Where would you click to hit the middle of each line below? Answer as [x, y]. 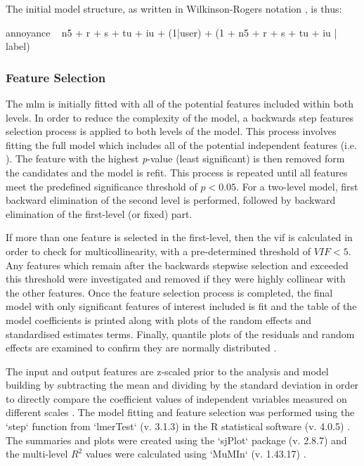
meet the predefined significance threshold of [102, 186]
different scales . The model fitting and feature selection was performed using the [180, 412]
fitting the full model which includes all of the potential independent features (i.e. [181, 144]
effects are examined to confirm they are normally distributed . [141, 348]
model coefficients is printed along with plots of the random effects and [159, 319]
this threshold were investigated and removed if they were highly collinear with [176, 279]
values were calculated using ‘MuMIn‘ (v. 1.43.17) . [196, 454]
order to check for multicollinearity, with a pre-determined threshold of [158, 251]
